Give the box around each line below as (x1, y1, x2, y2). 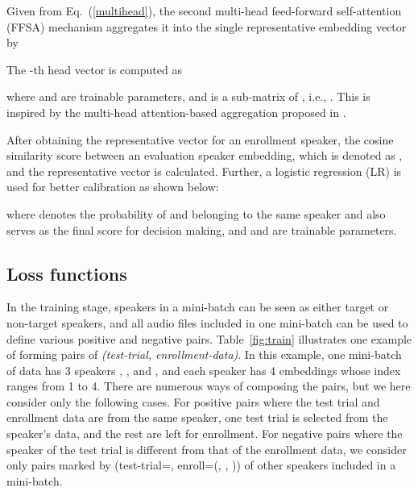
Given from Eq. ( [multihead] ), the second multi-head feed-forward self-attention (6, 2, 402, 19)
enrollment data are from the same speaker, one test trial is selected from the (6, 409, 388, 426)
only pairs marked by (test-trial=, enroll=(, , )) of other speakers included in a (6, 457, 396, 473)
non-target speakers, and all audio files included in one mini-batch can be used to (6, 314, 408, 331)
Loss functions (6, 261, 127, 286)
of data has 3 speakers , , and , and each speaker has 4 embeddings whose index (6, 361, 401, 378)
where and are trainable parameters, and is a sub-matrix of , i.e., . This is (6, 88, 370, 105)
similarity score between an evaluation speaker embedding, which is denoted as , (6, 147, 403, 164)
